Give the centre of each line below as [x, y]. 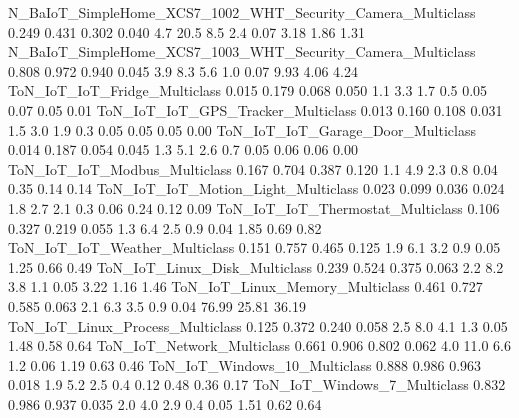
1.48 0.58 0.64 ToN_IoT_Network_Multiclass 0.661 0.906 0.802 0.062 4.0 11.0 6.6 [260, 345]
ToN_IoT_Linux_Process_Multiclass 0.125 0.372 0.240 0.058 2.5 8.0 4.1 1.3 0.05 [258, 325]
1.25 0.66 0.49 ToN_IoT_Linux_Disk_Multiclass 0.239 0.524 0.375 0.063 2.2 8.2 [256, 266]
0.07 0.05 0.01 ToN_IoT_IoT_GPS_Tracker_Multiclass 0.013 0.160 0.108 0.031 [255, 109]
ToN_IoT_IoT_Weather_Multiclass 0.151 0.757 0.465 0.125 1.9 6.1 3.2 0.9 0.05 [254, 247]
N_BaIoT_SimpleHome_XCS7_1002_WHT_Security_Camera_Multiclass [242, 12]
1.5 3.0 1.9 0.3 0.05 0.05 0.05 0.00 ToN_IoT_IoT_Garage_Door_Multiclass [242, 129]
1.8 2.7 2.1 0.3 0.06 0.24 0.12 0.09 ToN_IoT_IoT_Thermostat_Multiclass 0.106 [254, 207]
